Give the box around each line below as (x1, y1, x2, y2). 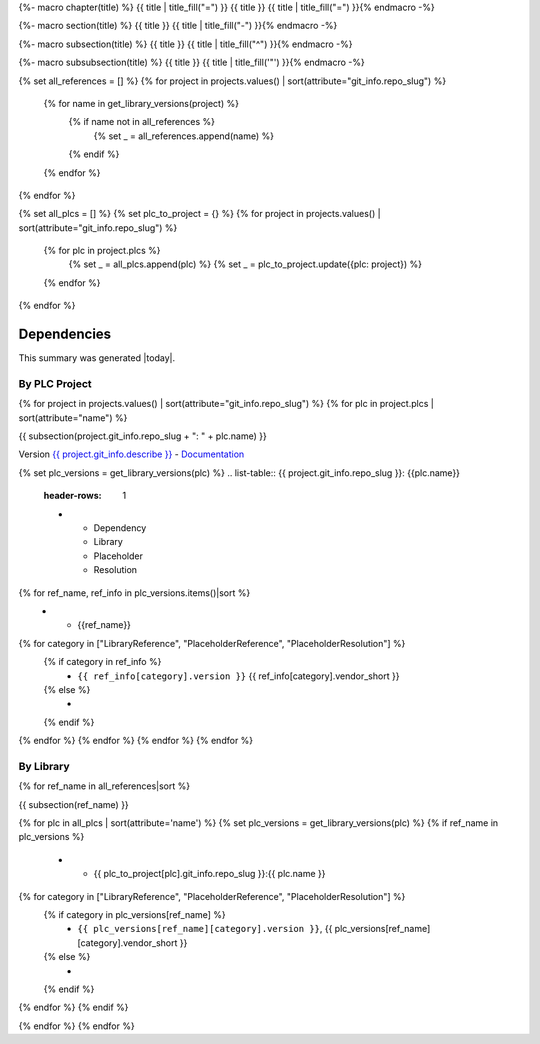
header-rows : (43, 490, 102, 502)
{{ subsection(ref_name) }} (18, 798, 129, 810)
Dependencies (18, 326, 112, 343)
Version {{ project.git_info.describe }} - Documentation (18, 448, 245, 460)
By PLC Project (18, 376, 92, 390)
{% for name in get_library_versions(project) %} (43, 97, 240, 109)
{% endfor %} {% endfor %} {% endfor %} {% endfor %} (18, 735, 254, 747)
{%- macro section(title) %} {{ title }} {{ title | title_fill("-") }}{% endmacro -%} (18, 20, 338, 32)
